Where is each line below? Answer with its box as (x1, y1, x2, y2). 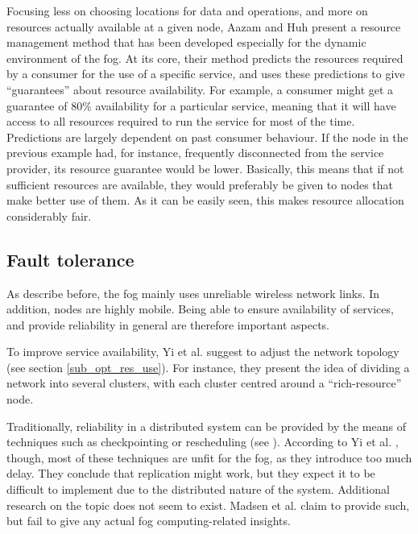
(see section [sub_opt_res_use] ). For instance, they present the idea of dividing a (6, 358, 410, 375)
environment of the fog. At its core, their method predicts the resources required (6, 49, 404, 66)
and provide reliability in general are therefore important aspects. (6, 316, 330, 333)
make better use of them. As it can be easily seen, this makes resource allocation (6, 192, 404, 209)
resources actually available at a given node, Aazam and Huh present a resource (6, 18, 401, 35)
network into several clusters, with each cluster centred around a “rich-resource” (6, 375, 402, 391)
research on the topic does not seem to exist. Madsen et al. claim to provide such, (6, 496, 410, 513)
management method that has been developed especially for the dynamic (6, 34, 366, 51)
